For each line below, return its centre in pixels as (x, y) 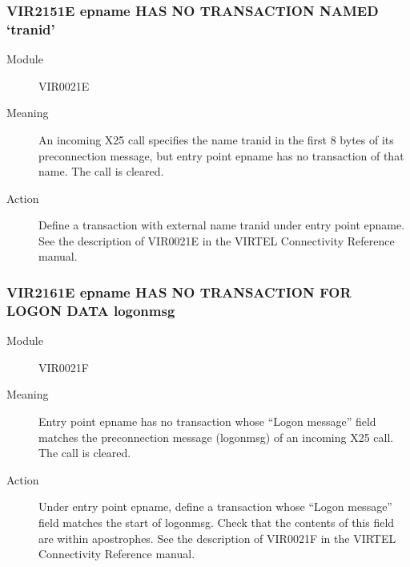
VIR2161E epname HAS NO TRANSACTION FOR (179, 292)
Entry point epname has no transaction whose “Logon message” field (207, 421)
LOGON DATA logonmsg (91, 310)
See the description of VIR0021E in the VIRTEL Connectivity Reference (217, 240)
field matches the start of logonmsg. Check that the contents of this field (217, 522)
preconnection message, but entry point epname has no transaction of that (221, 155)
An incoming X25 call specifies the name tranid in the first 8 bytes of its (216, 139)
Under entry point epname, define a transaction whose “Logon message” (215, 506)
